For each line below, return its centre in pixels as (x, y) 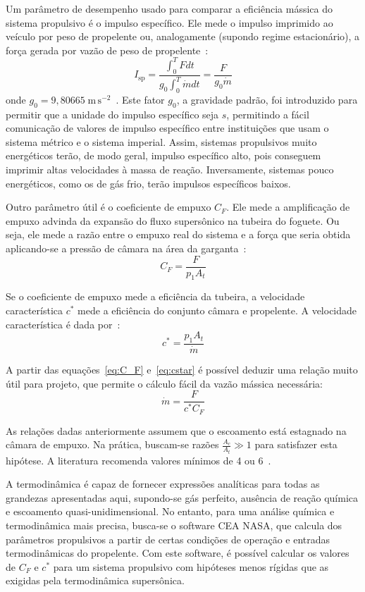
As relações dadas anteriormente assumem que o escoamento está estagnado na (176, 430)
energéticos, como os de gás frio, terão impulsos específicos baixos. (148, 183)
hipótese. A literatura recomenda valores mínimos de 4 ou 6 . (138, 460)
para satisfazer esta (296, 444)
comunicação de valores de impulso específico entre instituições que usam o (167, 128)
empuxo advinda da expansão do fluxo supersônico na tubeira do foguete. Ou (173, 220)
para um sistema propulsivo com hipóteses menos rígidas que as (191, 566)
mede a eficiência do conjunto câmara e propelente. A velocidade (217, 310)
